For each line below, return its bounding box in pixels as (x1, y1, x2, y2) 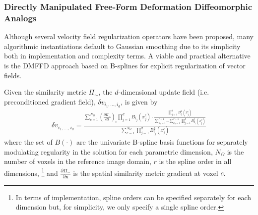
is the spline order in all (159, 156, 232, 166)
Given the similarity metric (4, 87, 86, 97)
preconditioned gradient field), (4, 96, 96, 107)
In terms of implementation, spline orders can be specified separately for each (15, 192, 252, 202)
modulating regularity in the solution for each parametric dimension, (4, 146, 213, 157)
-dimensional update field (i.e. (118, 87, 209, 97)
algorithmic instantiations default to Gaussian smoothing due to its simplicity (4, 41, 241, 51)
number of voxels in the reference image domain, (4, 156, 151, 166)
